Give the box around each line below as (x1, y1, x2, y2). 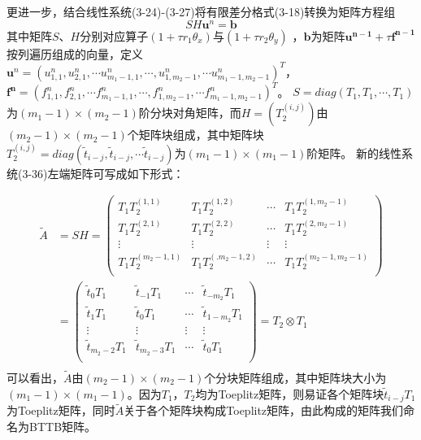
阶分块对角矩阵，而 (138, 104, 241, 121)
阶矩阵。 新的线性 (306, 144, 402, 161)
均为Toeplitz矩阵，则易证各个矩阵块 (195, 385, 384, 402)
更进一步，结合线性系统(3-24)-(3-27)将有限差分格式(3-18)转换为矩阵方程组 (7, 3, 396, 20)
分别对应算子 (80, 27, 149, 44)
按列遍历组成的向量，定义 (7, 45, 143, 62)
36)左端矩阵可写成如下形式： (32, 164, 184, 181)
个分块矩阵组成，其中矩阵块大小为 (204, 368, 387, 386)
